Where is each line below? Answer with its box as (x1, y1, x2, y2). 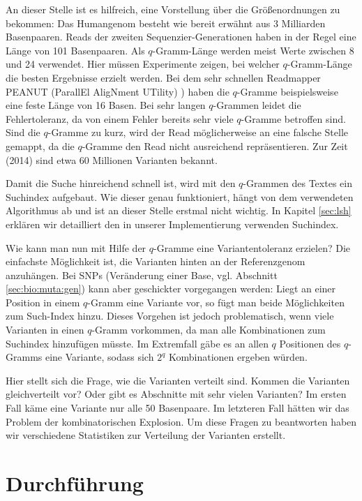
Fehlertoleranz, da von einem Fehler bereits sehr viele (6, 111, 234, 126)
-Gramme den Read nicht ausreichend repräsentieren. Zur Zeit (82, 138, 348, 153)
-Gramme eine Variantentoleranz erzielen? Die (153, 240, 351, 255)
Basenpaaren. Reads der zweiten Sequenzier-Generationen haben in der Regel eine (6, 29, 356, 44)
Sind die (6, 125, 40, 140)
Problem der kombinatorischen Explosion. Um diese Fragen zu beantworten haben (6, 414, 357, 428)
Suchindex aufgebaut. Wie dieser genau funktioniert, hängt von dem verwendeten (6, 189, 354, 204)
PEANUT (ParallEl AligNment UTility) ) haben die (6, 84, 229, 98)
